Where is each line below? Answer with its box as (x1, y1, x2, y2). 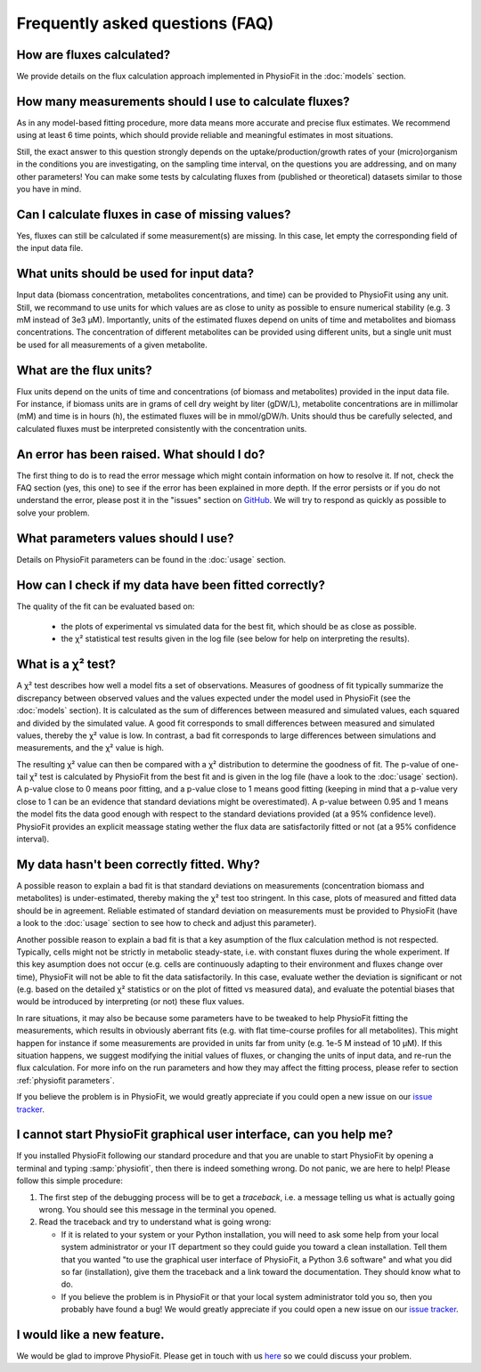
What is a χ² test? (16, 657, 116, 672)
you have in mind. (16, 183, 82, 194)
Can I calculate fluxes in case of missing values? (16, 207, 291, 222)
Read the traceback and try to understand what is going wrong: (38, 1216, 272, 1228)
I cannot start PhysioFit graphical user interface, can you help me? (16, 1127, 394, 1142)
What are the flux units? (16, 362, 152, 378)
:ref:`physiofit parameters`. (16, 1075, 115, 1085)
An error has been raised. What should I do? (16, 446, 265, 462)
